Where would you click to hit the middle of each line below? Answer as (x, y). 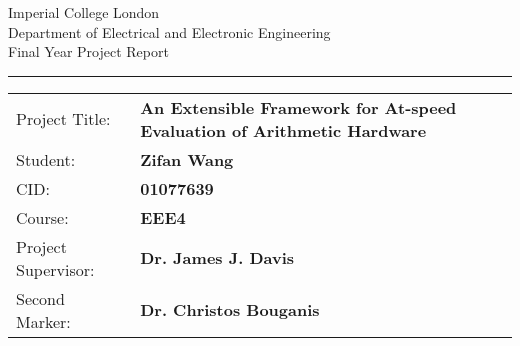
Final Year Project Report (88, 51)
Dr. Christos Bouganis (230, 310)
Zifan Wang (187, 159)
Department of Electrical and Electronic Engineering (169, 31)
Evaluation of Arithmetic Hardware (283, 130)
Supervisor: (55, 269)
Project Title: (63, 119)
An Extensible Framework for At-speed (298, 107)
